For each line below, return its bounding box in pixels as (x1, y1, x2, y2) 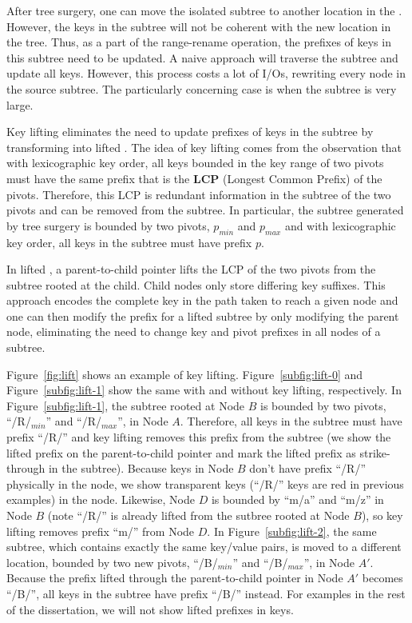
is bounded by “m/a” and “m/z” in (211, 491, 384, 508)
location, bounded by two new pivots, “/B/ (6, 553, 218, 570)
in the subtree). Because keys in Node (48, 460, 234, 477)
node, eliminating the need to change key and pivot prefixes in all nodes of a (6, 323, 381, 340)
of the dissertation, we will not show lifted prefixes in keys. (6, 601, 294, 617)
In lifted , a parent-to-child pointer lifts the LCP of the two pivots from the (6, 261, 376, 278)
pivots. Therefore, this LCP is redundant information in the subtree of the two (6, 186, 391, 202)
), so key (361, 507, 403, 524)
